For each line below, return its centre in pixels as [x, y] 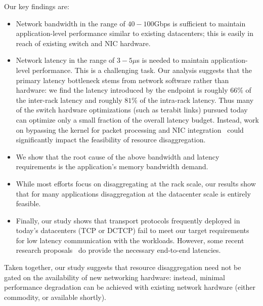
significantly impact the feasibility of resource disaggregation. [111, 140]
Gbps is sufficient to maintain [200, 23]
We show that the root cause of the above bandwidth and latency [118, 156]
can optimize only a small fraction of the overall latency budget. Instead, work [137, 119]
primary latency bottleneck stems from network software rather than [122, 80]
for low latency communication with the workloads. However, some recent [130, 240]
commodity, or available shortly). [55, 297]
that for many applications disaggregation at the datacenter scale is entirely [133, 193]
